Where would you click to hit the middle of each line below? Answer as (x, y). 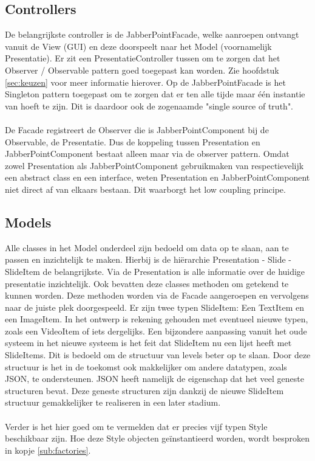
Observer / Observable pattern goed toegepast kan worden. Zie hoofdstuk (142, 70)
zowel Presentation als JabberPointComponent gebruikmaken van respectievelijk (154, 165)
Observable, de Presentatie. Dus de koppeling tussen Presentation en (133, 141)
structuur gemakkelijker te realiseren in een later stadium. (113, 402)
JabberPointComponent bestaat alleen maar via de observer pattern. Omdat (147, 154)
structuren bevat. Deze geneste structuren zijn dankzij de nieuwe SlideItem (144, 390)
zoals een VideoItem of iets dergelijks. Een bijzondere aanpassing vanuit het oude (156, 331)
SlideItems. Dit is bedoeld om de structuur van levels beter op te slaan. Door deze (158, 355)
